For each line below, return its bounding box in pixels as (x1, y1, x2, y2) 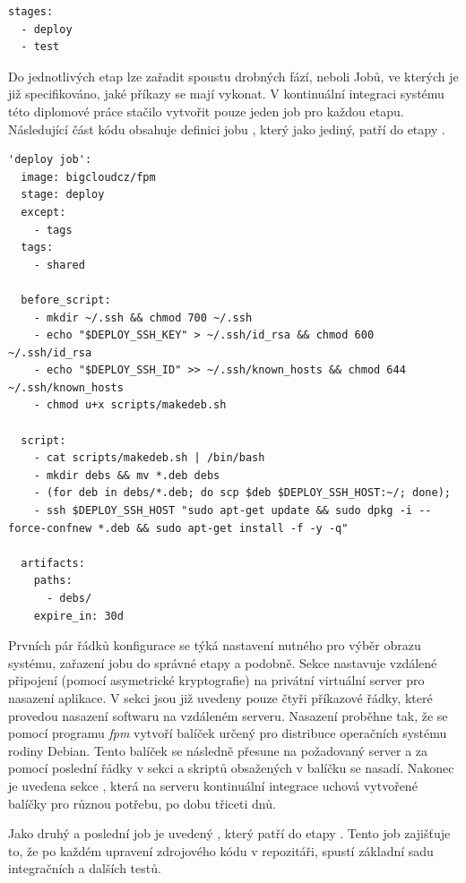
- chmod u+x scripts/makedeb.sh (33, 399, 227, 412)
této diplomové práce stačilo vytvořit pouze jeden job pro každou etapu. (8, 101, 404, 120)
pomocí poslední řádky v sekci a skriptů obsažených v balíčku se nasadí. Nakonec (8, 759, 454, 777)
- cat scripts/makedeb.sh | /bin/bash (33, 451, 265, 465)
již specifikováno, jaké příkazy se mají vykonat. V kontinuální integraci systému (8, 84, 444, 103)
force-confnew (8, 521, 92, 535)
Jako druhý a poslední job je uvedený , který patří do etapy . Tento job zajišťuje (8, 824, 451, 843)
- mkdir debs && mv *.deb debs (33, 468, 220, 482)
